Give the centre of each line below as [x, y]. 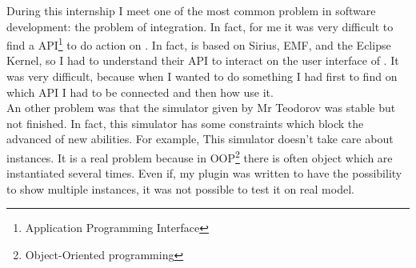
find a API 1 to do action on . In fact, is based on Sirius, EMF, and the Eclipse [199, 44]
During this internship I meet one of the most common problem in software [191, 10]
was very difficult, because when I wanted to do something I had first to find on [202, 76]
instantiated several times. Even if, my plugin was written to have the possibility [204, 173]
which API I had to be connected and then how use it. [140, 92]
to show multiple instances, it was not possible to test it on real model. [180, 188]
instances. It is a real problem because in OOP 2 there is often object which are [200, 156]
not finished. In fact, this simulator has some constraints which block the [185, 123]
